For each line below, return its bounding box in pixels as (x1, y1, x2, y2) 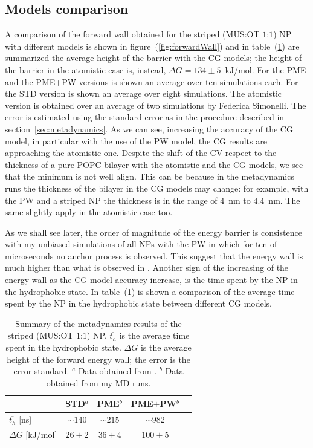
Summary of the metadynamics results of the (15, 317, 182, 330)
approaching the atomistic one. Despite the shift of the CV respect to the (5, 146, 277, 159)
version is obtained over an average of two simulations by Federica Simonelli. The (5, 99, 306, 111)
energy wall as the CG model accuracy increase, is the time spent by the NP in (5, 273, 298, 286)
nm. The (268, 193, 300, 206)
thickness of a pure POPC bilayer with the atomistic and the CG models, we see (5, 158, 303, 170)
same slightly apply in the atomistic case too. (5, 206, 173, 218)
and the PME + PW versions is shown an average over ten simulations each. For (5, 75, 298, 88)
